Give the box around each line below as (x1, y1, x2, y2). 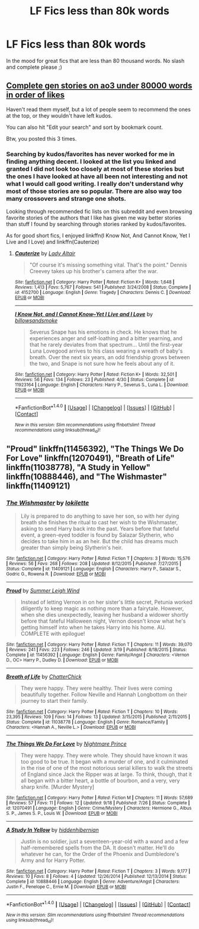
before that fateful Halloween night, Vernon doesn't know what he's (20, 617, 186, 624)
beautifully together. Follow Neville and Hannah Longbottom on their (20, 690, 188, 698)
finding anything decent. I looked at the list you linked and (6, 157, 176, 166)
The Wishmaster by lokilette (6, 499, 89, 507)
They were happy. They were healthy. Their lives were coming (20, 684, 173, 692)
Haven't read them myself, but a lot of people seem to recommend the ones (6, 106, 191, 113)
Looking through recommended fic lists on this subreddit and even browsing (6, 208, 192, 215)
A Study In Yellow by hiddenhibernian (6, 826, 99, 833)
